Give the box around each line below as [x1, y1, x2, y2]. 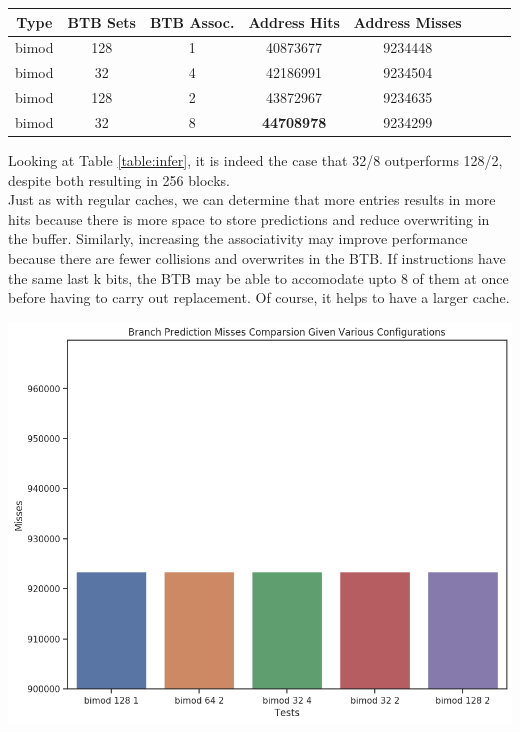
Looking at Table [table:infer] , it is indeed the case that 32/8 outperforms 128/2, [8, 149, 503, 170]
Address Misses [353, 11, 462, 32]
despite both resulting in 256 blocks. [8, 169, 230, 190]
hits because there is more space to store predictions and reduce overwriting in [8, 208, 490, 229]
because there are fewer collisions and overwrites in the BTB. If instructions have [8, 247, 506, 268]
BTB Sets [67, 11, 136, 32]
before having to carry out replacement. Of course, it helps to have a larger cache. [8, 287, 510, 308]
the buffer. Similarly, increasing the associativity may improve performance [8, 228, 468, 249]
